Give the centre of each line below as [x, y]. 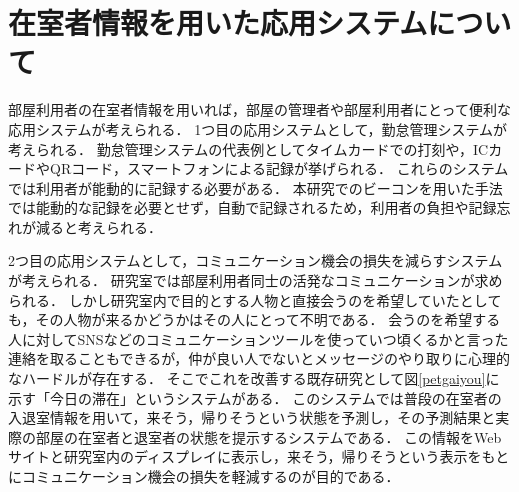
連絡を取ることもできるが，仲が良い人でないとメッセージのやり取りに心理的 [259, 358]
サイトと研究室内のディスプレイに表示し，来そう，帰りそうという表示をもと [259, 456]
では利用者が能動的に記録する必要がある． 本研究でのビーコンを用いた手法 [255, 187]
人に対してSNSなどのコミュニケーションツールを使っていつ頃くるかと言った [258, 338]
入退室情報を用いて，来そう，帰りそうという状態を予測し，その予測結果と [252, 417]
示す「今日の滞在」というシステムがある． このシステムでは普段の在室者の [255, 397]
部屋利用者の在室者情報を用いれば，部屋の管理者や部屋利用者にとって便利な [259, 109]
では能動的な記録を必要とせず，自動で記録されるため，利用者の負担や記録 [252, 207]
